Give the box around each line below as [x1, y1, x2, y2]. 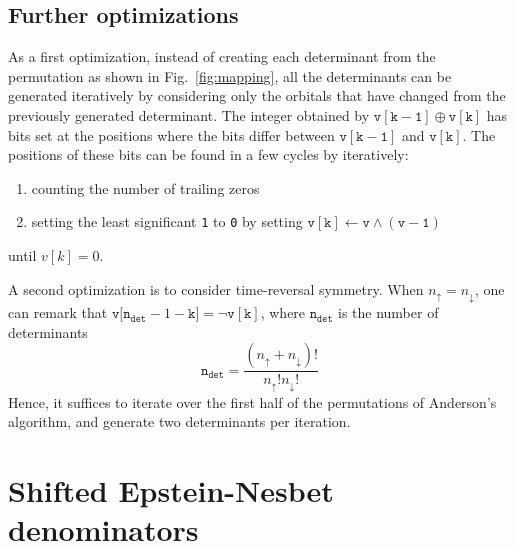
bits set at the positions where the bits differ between [8, 124, 335, 145]
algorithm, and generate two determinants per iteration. [8, 411, 351, 432]
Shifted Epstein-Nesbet [8, 470, 334, 511]
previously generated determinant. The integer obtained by [8, 104, 370, 125]
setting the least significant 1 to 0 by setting [31, 211, 303, 232]
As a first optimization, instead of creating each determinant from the [8, 46, 436, 67]
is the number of [337, 302, 439, 323]
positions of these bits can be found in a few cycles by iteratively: [8, 144, 409, 165]
